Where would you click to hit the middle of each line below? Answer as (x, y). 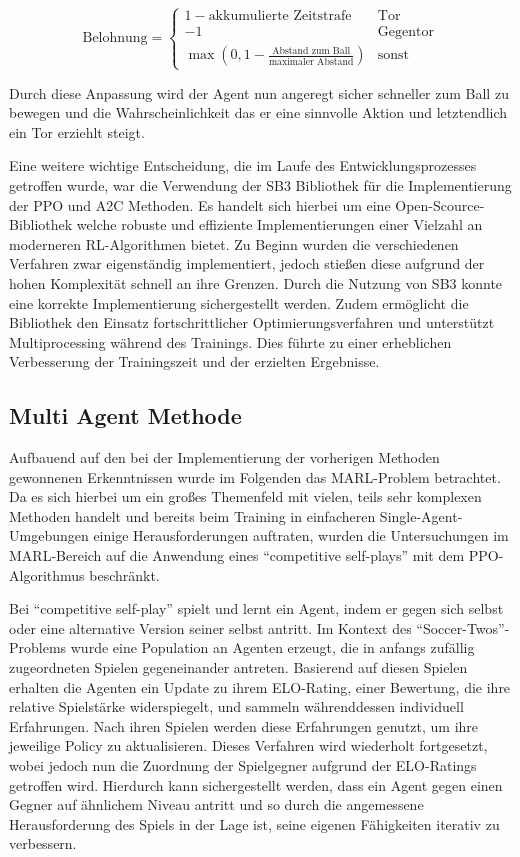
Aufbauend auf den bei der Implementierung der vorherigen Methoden (224, 457)
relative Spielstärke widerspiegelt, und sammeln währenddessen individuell (236, 706)
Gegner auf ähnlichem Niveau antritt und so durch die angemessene (216, 804)
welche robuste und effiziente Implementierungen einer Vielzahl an (279, 224)
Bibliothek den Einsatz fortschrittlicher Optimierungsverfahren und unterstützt (252, 322)
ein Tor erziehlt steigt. (77, 131)
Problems (38, 647)
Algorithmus (47, 574)
